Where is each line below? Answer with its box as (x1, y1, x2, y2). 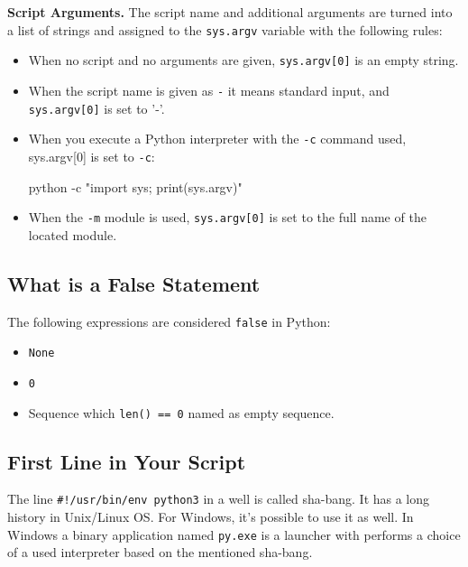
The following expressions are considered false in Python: (7, 311, 331, 330)
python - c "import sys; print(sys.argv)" (28, 177, 243, 196)
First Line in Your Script (7, 447, 246, 475)
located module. (28, 225, 117, 244)
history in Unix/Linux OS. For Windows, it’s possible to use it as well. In (7, 507, 414, 526)
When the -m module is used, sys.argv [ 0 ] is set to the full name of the (28, 208, 427, 227)
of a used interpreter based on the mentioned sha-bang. (7, 543, 313, 562)
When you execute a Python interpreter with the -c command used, (28, 129, 407, 148)
